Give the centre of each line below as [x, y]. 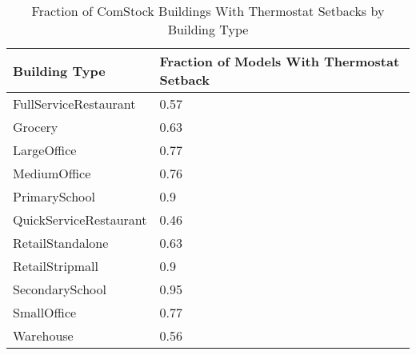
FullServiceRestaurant [74, 104]
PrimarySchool [54, 196]
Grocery [36, 127]
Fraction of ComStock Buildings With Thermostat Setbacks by [208, 11]
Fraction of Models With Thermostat [280, 61]
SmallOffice [45, 312]
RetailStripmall [56, 266]
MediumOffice [52, 173]
